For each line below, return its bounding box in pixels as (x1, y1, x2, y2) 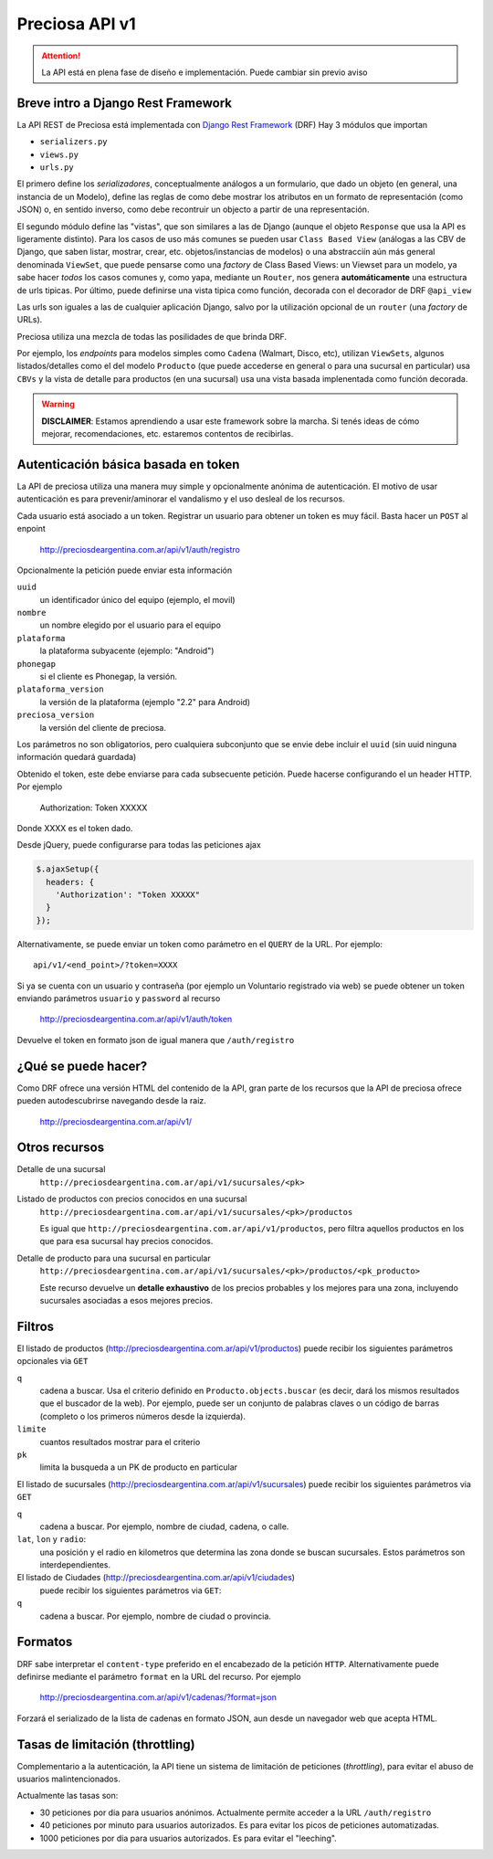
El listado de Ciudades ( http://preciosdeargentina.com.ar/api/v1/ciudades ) (16, 1572, 296, 1583)
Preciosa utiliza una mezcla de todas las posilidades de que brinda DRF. (16, 331, 288, 342)
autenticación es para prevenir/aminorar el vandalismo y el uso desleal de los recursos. (16, 493, 346, 504)
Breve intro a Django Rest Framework (16, 95, 233, 111)
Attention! (41, 50, 81, 61)
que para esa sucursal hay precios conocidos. (39, 1236, 214, 1247)
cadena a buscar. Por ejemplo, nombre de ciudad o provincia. (39, 1611, 271, 1621)
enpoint (16, 523, 46, 534)
